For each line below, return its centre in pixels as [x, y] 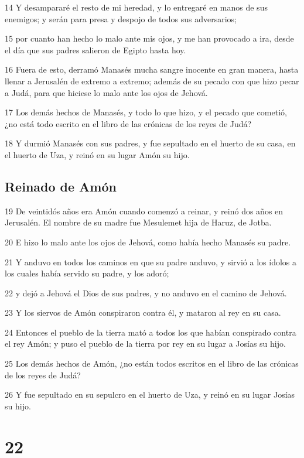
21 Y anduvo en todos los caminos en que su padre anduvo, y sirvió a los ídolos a [151, 262]
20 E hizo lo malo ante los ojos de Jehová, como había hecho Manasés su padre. [148, 242]
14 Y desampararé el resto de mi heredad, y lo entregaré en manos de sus [136, 7]
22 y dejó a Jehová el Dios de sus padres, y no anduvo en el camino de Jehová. [146, 293]
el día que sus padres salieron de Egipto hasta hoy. [95, 49]
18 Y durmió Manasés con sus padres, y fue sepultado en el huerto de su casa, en [150, 143]
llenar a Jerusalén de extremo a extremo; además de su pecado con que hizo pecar [152, 81]
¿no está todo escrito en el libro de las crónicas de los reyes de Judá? [128, 123]
